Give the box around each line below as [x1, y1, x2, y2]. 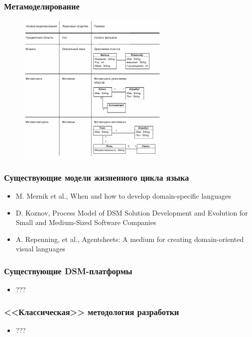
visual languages [15, 243, 66, 254]
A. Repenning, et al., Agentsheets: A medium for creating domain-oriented [15, 233, 244, 244]
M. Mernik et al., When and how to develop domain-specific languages [15, 190, 231, 201]
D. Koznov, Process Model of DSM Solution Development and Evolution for [15, 207, 248, 218]
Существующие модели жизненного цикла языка [4, 171, 189, 183]
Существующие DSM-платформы [4, 264, 132, 277]
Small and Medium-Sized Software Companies [15, 217, 156, 227]
